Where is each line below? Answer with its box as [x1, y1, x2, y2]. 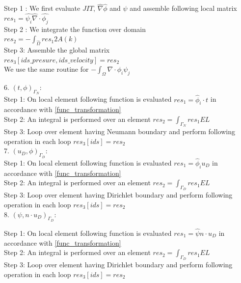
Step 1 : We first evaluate [4, 3, 80, 13]
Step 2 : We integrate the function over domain [4, 24, 146, 34]
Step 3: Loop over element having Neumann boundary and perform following [4, 126, 235, 137]
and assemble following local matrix [130, 3, 237, 13]
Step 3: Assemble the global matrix [4, 45, 110, 55]
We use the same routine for [4, 64, 89, 74]
